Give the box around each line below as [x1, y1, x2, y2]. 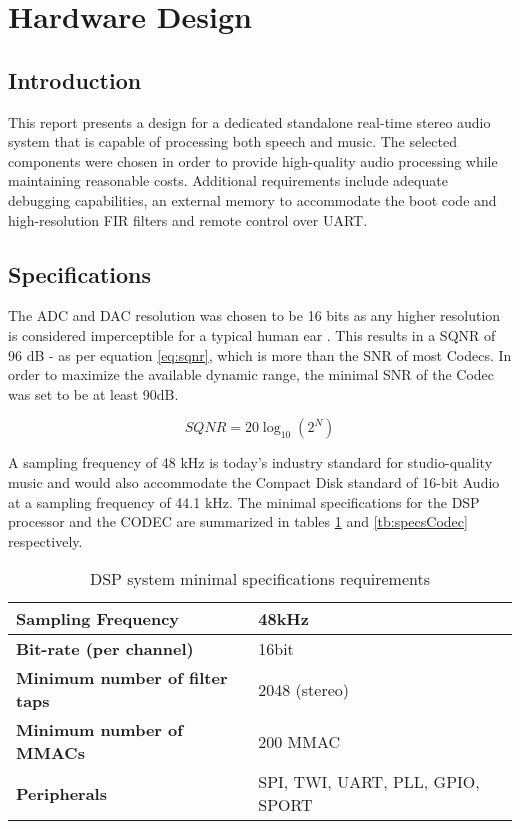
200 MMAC [258, 729, 341, 753]
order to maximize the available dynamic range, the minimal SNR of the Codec [8, 364, 495, 385]
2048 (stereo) [258, 677, 350, 701]
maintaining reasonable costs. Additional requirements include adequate [8, 170, 448, 191]
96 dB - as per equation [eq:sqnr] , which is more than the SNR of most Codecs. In [8, 344, 512, 365]
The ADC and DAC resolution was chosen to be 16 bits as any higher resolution [8, 305, 501, 326]
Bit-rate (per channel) [16, 637, 194, 661]
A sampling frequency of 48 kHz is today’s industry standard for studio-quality [8, 452, 493, 473]
